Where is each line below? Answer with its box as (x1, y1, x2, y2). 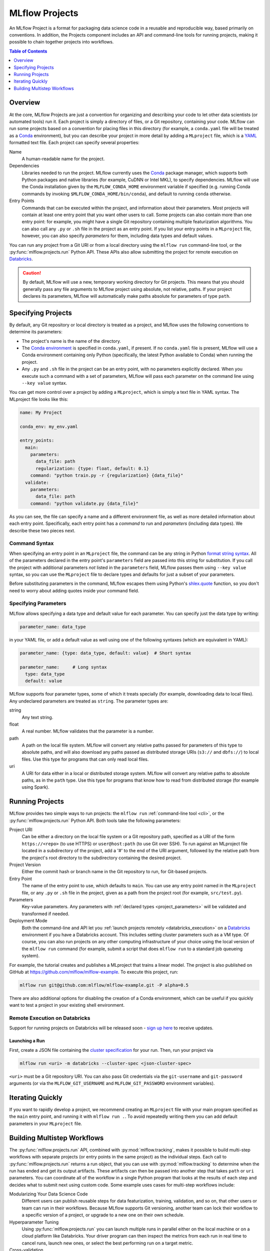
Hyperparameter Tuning (9, 1219, 59, 1225)
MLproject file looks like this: (9, 396, 68, 402)
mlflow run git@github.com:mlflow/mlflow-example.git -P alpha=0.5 (19, 982, 189, 988)
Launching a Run (9, 1038, 45, 1044)
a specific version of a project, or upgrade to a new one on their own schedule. (21, 1212, 184, 1218)
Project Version (9, 862, 41, 868)
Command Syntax (9, 540, 54, 547)
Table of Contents (9, 48, 47, 54)
